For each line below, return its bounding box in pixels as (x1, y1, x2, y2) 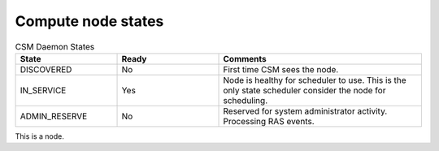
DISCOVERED (20, 63, 72, 75)
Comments (223, 53, 267, 64)
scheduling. (223, 94, 268, 106)
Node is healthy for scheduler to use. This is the (223, 74, 406, 85)
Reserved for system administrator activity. (223, 106, 388, 117)
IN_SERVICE (20, 84, 67, 96)
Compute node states (15, 12, 164, 30)
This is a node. (15, 131, 64, 141)
